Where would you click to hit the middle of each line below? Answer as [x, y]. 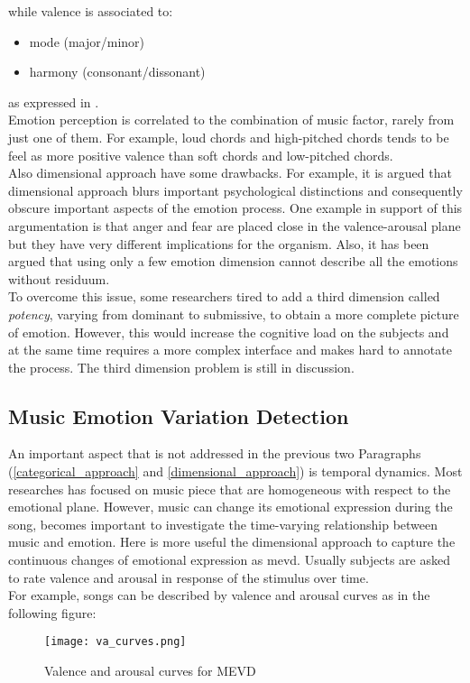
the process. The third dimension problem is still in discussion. [181, 367]
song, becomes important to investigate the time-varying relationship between [223, 524]
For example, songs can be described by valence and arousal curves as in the [219, 595]
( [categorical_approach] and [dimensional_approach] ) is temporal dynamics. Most [235, 471]
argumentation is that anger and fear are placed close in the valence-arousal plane [235, 225]
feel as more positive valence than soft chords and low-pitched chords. [201, 155]
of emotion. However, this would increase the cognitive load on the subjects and [229, 332]
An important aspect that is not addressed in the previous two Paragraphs [215, 453]
